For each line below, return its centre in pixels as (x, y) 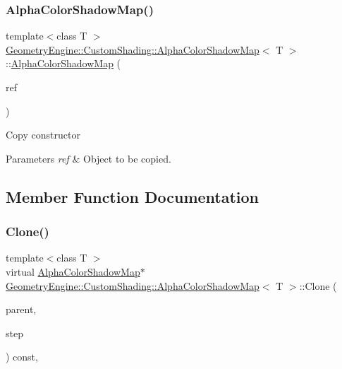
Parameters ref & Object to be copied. (88, 158)
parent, (21, 309)
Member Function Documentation (133, 196)
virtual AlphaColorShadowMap (73, 271)
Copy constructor (43, 135)
